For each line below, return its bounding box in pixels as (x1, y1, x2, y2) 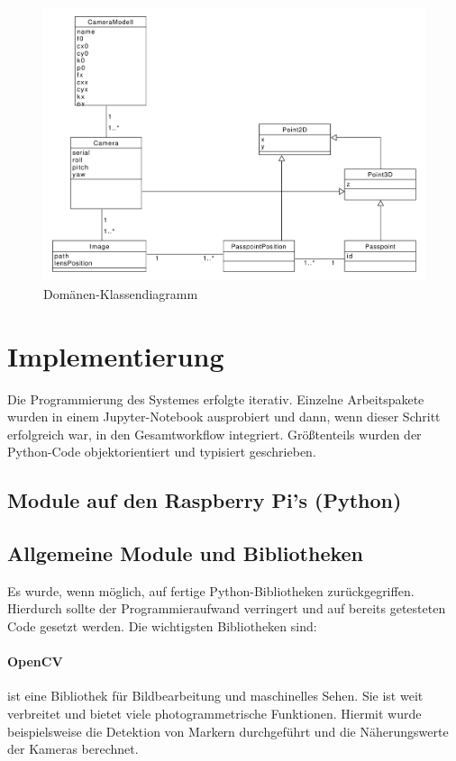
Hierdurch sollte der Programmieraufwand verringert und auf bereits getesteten (7, 599, 446, 618)
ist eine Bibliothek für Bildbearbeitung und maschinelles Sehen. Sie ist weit (7, 686, 424, 705)
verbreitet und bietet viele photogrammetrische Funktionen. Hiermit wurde (7, 704, 422, 723)
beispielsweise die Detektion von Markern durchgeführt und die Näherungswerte (7, 721, 449, 740)
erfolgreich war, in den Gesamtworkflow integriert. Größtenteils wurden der (7, 424, 422, 443)
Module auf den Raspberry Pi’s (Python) (7, 486, 402, 514)
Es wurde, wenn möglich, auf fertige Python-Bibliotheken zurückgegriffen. (7, 581, 415, 600)
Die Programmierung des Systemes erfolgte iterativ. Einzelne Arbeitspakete (7, 389, 424, 408)
